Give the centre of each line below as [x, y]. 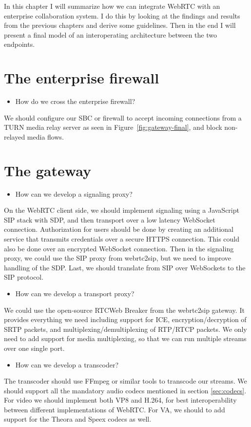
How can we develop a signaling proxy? [74, 193]
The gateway [48, 170]
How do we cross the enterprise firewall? [75, 101]
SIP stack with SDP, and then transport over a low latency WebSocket [110, 219]
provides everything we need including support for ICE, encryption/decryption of [125, 319]
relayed [15, 136]
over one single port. [34, 348]
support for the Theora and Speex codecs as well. [78, 419]
